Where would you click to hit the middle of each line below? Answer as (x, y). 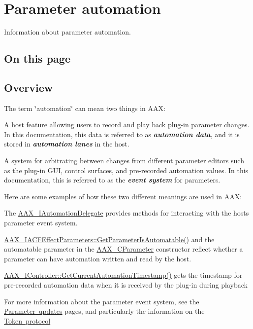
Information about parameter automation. (67, 32)
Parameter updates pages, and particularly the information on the (104, 311)
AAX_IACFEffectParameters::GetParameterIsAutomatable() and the (109, 239)
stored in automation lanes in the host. (67, 144)
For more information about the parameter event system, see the (102, 301)
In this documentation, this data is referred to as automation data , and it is (122, 134)
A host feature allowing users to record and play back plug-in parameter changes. (127, 125)
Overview (29, 87)
